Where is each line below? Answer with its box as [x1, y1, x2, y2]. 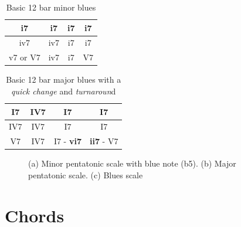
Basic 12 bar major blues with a [6, 73, 121, 86]
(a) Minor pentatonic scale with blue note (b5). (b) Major [28, 157, 236, 170]
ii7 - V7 [89, 135, 118, 147]
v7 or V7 [9, 51, 40, 63]
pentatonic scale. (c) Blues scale [28, 168, 143, 181]
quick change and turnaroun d [11, 84, 116, 97]
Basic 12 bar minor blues [6, 1, 96, 13]
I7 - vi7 [53, 135, 82, 147]
